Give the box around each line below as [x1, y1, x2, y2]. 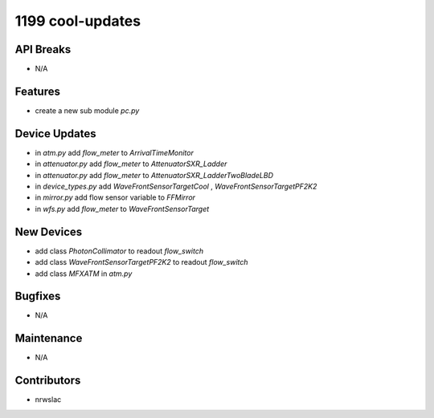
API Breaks [14, 43, 72, 56]
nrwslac [35, 395, 62, 404]
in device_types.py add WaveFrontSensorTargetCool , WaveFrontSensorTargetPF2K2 [35, 181, 317, 192]
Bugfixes [14, 290, 61, 303]
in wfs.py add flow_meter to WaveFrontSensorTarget [35, 204, 210, 213]
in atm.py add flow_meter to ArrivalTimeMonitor [35, 148, 194, 157]
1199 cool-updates [14, 12, 141, 30]
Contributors [14, 374, 81, 388]
